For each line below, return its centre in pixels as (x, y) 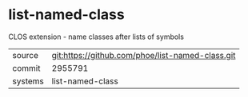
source (25, 55)
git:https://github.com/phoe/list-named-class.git (144, 55)
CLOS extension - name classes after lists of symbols (96, 37)
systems (28, 81)
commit (26, 68)
